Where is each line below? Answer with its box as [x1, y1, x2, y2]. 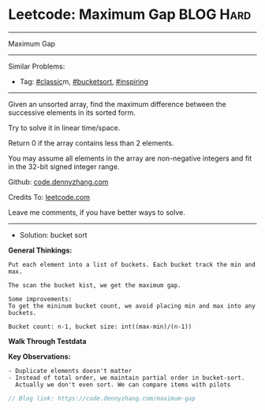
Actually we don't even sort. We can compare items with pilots [15, 380, 231, 389]
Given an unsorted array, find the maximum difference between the [8, 99, 226, 109]
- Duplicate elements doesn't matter [8, 367, 132, 375]
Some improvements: [8, 295, 73, 303]
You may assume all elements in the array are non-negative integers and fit [8, 153, 252, 163]
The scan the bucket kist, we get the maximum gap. [8, 281, 181, 289]
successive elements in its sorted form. [8, 108, 136, 117]
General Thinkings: [8, 246, 73, 255]
